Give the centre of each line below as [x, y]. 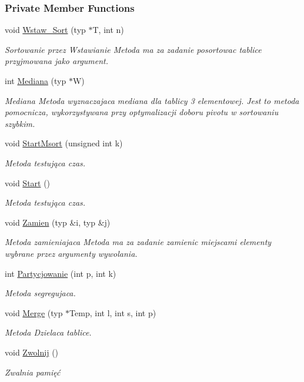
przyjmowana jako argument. [57, 61]
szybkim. [20, 123]
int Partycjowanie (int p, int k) [61, 273]
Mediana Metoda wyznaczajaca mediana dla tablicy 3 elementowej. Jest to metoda [152, 100]
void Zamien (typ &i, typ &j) [58, 222]
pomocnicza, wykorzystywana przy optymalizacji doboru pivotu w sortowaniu [142, 112]
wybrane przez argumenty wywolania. [71, 253]
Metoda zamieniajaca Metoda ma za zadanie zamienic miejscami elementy [138, 242]
